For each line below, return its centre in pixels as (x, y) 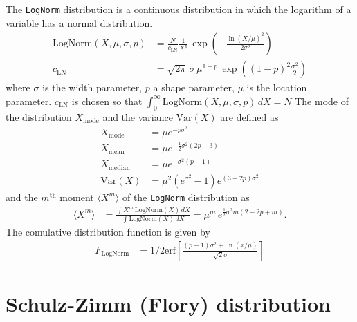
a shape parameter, (194, 87)
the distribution (39, 116)
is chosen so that (107, 101)
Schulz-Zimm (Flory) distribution (168, 303)
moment (77, 197)
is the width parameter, (92, 87)
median (119, 168)
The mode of (322, 101)
